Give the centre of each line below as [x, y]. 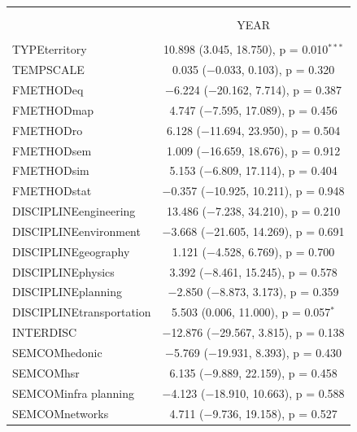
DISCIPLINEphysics [63, 271]
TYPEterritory [50, 49]
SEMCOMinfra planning [74, 393]
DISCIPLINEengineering [74, 211]
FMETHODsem [52, 150]
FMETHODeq [48, 90]
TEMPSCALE [48, 70]
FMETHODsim [51, 170]
